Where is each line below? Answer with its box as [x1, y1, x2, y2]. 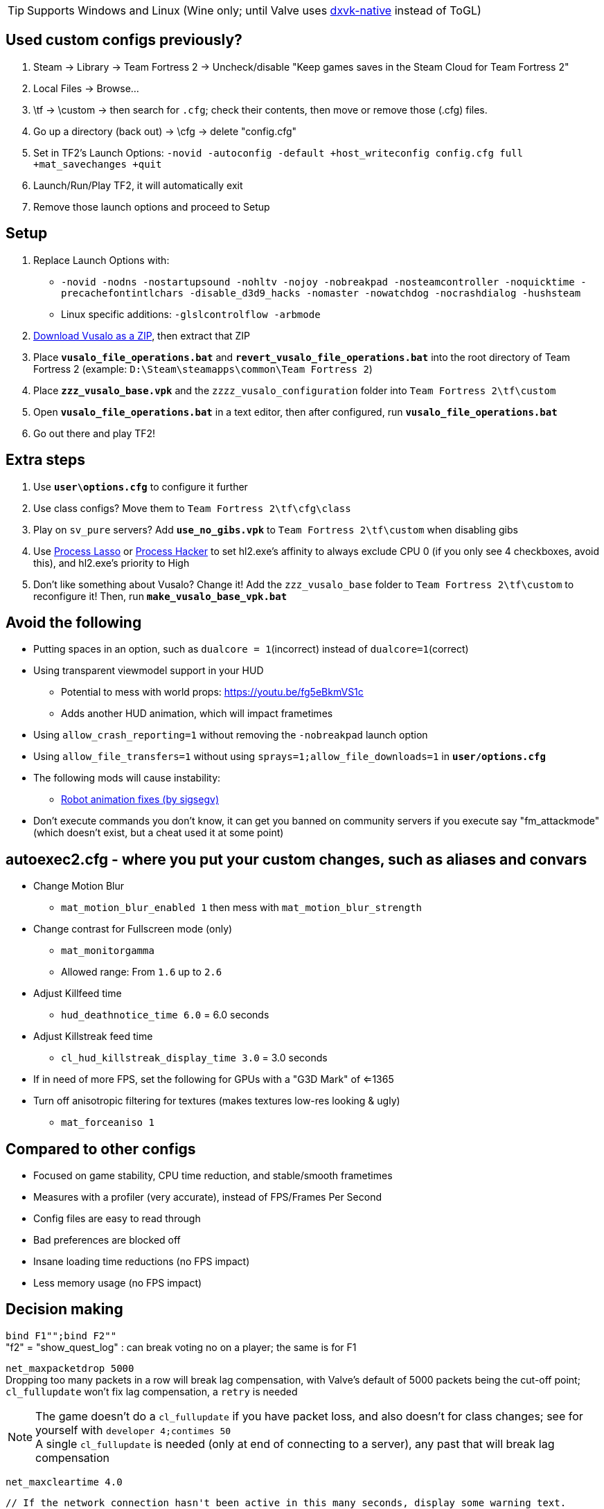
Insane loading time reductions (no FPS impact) [33, 1255, 250, 1268]
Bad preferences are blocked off [33, 1234, 181, 1246]
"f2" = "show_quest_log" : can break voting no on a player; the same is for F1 [6, 1341, 357, 1353]
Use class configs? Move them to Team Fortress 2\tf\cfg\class [33, 502, 351, 514]
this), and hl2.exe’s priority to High [33, 556, 190, 569]
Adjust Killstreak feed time [33, 1030, 153, 1043]
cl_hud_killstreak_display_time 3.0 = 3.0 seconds [61, 1052, 328, 1064]
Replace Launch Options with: [33, 254, 170, 266]
